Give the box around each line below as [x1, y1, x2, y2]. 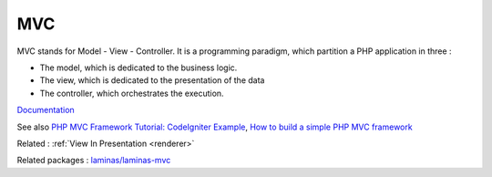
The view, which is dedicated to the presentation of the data [39, 75, 265, 86]
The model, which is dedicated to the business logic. [39, 62, 238, 73]
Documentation [16, 105, 75, 116]
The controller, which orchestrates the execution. [39, 88, 224, 99]
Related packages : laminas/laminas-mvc [16, 155, 171, 166]
